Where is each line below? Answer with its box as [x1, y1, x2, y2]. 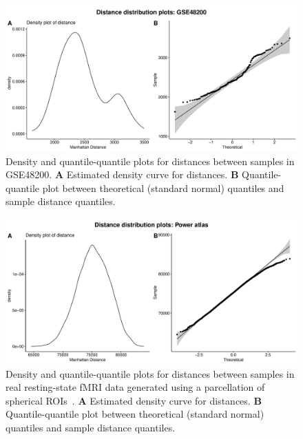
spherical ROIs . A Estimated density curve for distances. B [6, 393, 262, 407]
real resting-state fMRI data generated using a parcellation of [6, 380, 265, 394]
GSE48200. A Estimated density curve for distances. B [6, 167, 239, 182]
